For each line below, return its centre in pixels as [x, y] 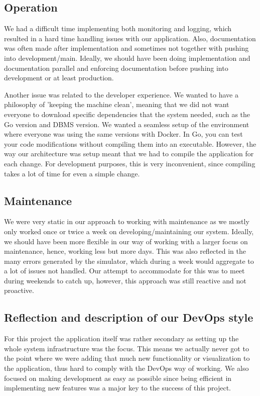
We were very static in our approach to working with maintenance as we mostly [127, 221]
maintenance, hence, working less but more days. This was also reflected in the [125, 251]
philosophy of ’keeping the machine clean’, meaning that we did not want [117, 104]
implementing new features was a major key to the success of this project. [118, 388]
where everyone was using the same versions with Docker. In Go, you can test [123, 134]
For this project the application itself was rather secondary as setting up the [121, 338]
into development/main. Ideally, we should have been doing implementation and [127, 58]
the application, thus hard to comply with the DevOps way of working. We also [126, 368]
